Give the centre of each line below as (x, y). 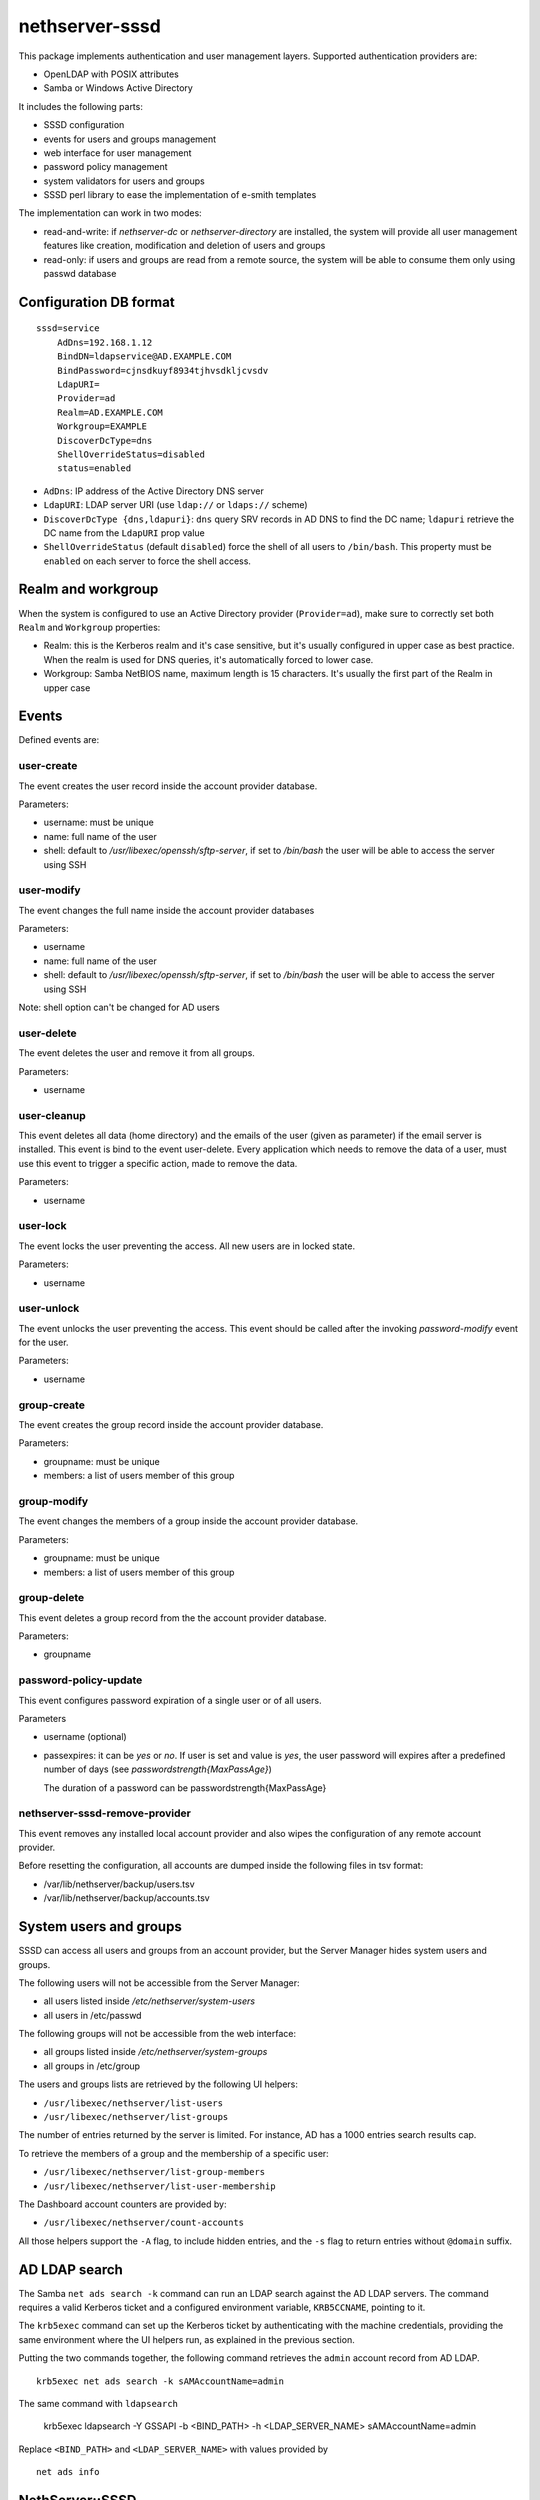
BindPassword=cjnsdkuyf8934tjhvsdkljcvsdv (162, 370)
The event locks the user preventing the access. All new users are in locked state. (187, 1246)
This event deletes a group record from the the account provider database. (172, 1617)
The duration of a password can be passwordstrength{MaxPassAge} (185, 1787)
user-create (48, 766)
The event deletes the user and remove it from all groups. (136, 1053)
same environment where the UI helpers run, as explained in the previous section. (186, 2339)
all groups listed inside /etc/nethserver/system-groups (155, 2052)
